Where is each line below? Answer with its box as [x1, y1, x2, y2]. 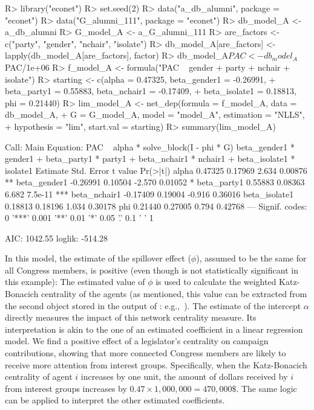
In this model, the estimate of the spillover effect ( [5, 252, 191, 264]
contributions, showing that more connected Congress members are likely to [5, 347, 286, 359]
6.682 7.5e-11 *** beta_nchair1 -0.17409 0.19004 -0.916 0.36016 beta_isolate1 [5, 187, 294, 200]
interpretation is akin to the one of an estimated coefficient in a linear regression [5, 322, 303, 335]
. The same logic [236, 382, 297, 394]
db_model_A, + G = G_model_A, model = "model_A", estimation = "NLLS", [5, 108, 305, 121]
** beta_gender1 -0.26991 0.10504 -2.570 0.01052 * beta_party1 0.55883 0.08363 [5, 176, 305, 188]
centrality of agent [5, 370, 73, 383]
